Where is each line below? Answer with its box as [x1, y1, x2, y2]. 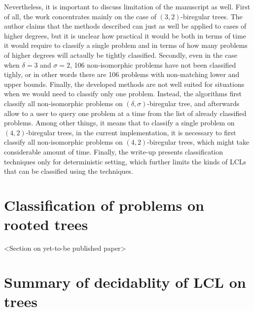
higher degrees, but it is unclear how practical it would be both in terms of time [4, 30, 246, 40]
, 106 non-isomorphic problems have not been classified [70, 59, 236, 70]
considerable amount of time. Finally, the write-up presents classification [4, 146, 223, 156]
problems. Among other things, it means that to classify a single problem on [4, 117, 235, 128]
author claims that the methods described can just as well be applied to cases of [4, 21, 247, 31]
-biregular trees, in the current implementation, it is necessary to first [26, 127, 236, 137]
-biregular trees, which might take [147, 137, 250, 147]
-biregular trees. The [181, 11, 243, 21]
